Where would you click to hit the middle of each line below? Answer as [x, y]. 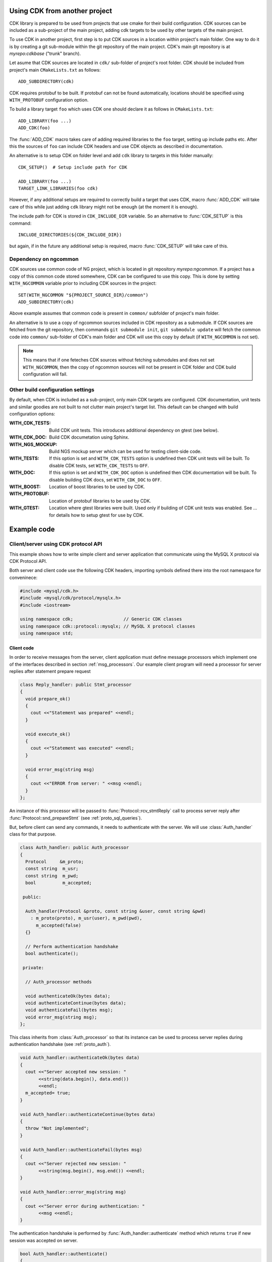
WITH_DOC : [22, 472]
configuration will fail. [45, 374]
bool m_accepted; [59, 883]
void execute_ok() [48, 734]
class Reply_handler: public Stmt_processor [76, 685]
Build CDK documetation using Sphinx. [89, 437]
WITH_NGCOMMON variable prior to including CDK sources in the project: [83, 283]
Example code [32, 529]
